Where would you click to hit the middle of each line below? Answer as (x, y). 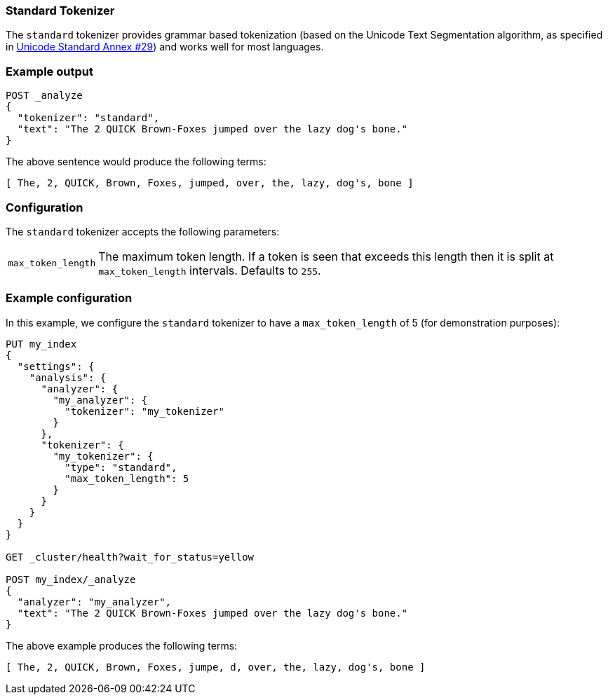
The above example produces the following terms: (122, 645)
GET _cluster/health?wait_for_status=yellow (130, 557)
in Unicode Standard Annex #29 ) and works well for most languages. (165, 47)
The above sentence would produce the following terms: (136, 162)
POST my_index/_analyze (71, 579)
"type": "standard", (121, 467)
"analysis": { (68, 377)
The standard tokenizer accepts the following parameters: (143, 231)
